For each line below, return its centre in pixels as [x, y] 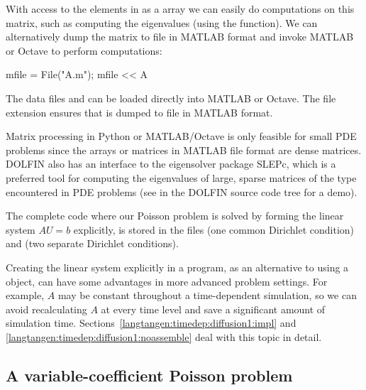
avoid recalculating [46, 309]
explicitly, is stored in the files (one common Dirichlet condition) [214, 229]
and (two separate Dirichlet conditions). [92, 243]
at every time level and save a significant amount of [213, 309]
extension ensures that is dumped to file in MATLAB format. [139, 112]
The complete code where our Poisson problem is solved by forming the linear [175, 216]
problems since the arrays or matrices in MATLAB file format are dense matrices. [184, 150]
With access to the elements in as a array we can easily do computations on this [180, 9]
